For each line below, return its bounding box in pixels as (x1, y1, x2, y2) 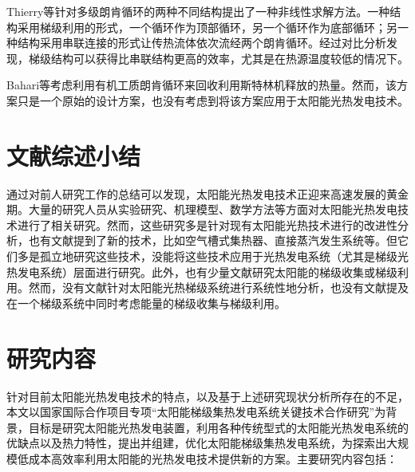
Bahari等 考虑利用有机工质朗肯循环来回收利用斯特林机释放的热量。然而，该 (6, 77, 397, 93)
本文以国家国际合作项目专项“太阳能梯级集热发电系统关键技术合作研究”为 (6, 403, 386, 420)
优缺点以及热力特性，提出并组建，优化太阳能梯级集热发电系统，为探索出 (6, 435, 386, 451)
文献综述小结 (6, 139, 141, 171)
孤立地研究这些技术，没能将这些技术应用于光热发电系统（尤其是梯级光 (39, 248, 409, 265)
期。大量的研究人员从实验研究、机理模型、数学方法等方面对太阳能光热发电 (6, 201, 397, 218)
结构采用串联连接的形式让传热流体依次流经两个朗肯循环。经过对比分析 (17, 34, 386, 51)
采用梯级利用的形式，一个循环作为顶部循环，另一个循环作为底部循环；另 (17, 18, 397, 35)
